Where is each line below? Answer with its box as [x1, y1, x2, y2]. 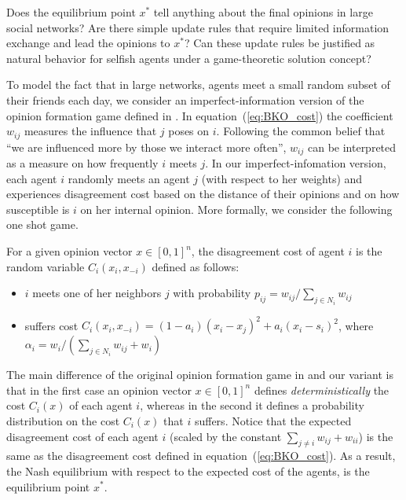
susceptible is [6, 200, 70, 217]
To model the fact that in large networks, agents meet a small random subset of [6, 76, 390, 93]
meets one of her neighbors [32, 285, 162, 301]
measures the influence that [24, 123, 157, 139]
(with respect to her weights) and [201, 170, 363, 186]
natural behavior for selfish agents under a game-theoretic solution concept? [6, 50, 371, 66]
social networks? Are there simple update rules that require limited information [6, 19, 390, 35]
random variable [6, 258, 85, 274]
